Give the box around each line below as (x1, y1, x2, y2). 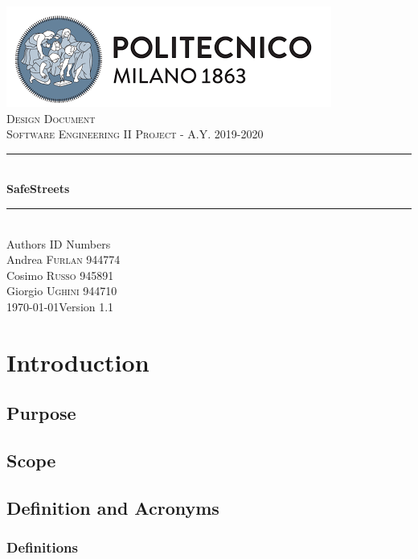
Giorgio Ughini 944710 (6, 282, 117, 299)
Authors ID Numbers (6, 235, 111, 252)
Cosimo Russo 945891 (6, 266, 114, 283)
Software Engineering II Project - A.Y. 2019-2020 (6, 125, 264, 142)
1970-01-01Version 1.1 (6, 298, 114, 314)
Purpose (6, 401, 76, 425)
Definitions (6, 537, 78, 557)
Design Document (6, 109, 96, 126)
